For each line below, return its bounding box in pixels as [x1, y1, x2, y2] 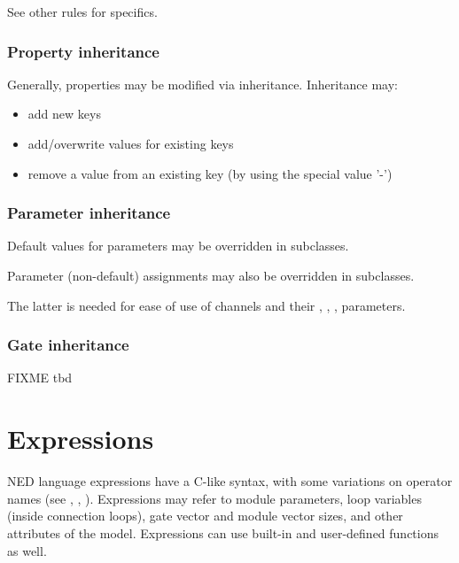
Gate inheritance [7, 334, 129, 356]
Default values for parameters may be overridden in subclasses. [7, 236, 349, 255]
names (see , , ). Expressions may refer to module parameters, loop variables [7, 489, 422, 507]
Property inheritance [7, 40, 159, 62]
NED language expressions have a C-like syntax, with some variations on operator [7, 472, 453, 490]
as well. [7, 541, 47, 559]
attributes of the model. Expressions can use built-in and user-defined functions [7, 523, 440, 542]
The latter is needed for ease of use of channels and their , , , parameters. [7, 296, 406, 314]
